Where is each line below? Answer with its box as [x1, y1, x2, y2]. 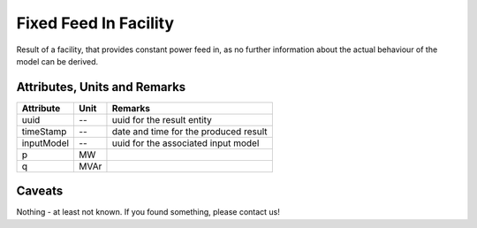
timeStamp [21, 125, 67, 137]
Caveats [16, 184, 64, 199]
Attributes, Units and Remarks [16, 80, 186, 95]
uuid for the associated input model [111, 137, 260, 149]
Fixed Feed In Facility [16, 13, 175, 33]
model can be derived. [16, 56, 99, 66]
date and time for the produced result [111, 125, 268, 137]
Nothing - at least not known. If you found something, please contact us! [16, 207, 280, 217]
